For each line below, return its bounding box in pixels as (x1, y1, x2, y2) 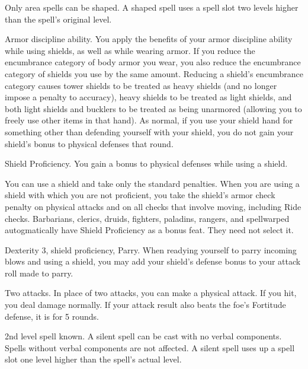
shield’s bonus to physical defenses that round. (5, 137, 174, 149)
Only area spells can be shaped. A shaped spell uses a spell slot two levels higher (5, 1, 299, 13)
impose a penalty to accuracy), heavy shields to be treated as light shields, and (5, 91, 292, 103)
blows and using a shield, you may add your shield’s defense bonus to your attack (5, 255, 301, 268)
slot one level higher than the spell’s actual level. (5, 353, 182, 365)
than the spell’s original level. (5, 12, 112, 25)
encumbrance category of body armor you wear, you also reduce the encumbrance (5, 56, 301, 68)
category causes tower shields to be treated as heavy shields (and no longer (5, 79, 277, 91)
